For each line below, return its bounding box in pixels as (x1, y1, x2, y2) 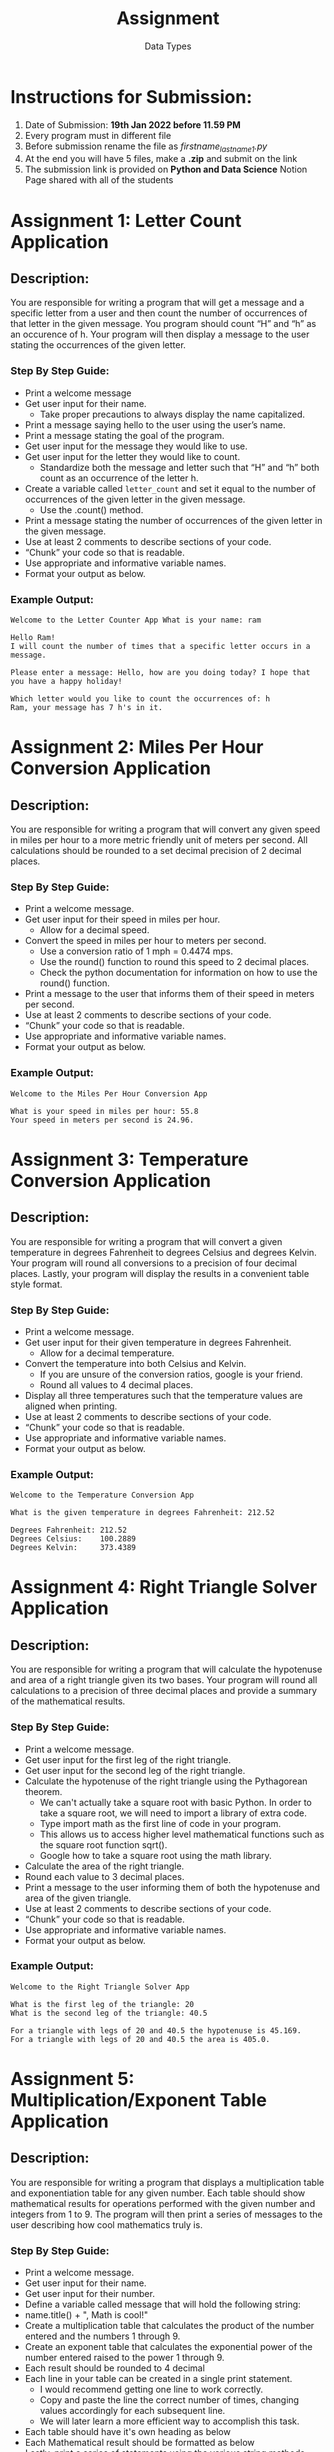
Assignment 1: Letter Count (10, 209, 242, 232)
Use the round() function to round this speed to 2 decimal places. (39, 956, 310, 968)
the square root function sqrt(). (39, 1838, 168, 1851)
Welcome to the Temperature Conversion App (10, 1490, 195, 1501)
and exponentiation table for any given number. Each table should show (10, 2187, 306, 2199)
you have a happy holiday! (10, 677, 123, 687)
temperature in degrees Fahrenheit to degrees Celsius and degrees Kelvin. (10, 1246, 317, 1258)
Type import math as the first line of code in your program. (39, 1817, 282, 1829)
